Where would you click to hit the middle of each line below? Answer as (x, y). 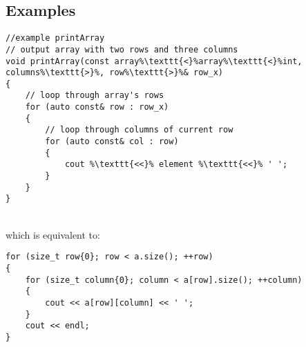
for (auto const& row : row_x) (97, 107)
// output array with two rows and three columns (122, 49)
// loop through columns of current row (139, 130)
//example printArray (55, 38)
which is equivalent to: (53, 234)
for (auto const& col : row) (112, 142)
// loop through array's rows (95, 96)
